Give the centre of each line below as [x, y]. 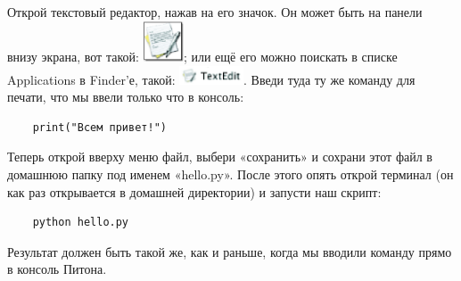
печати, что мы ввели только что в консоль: [126, 97]
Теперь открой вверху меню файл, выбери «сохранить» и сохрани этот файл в [220, 157]
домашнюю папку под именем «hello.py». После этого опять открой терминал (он [230, 174]
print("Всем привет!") [99, 127]
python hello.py [81, 223]
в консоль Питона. [57, 269]
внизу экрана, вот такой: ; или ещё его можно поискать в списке [202, 56]
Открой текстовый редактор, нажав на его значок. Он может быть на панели [215, 12]
